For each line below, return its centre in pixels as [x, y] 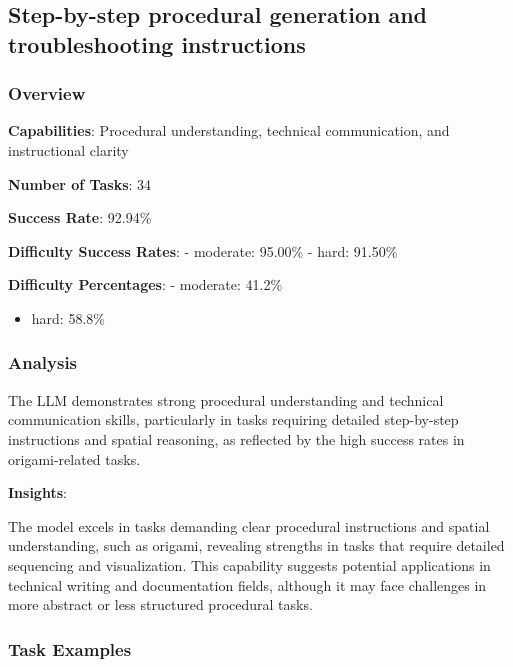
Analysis [43, 362]
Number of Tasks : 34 [80, 183]
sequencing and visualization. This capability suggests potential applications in [249, 564]
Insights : [37, 492]
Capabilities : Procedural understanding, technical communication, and [229, 130]
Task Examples [70, 648]
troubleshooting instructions [157, 43]
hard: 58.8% [68, 317]
